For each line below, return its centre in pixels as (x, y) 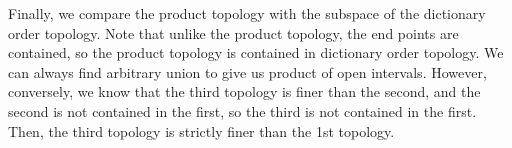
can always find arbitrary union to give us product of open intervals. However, (247, 71)
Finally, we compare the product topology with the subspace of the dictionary (247, 13)
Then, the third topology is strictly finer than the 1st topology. (201, 130)
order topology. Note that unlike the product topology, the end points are (233, 32)
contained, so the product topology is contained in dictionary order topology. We (256, 52)
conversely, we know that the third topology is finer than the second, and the (244, 91)
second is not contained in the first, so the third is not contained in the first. (242, 110)
